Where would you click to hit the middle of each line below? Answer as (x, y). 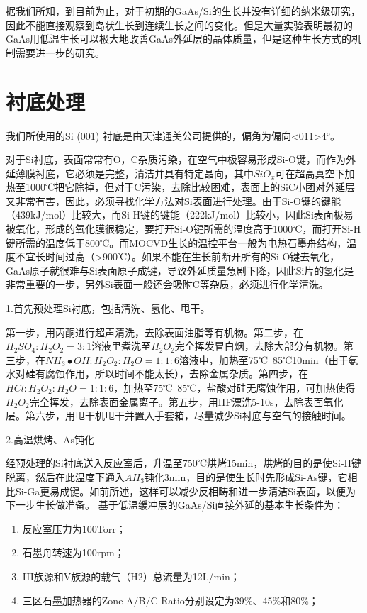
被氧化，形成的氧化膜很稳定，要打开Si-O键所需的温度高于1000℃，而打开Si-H (183, 229)
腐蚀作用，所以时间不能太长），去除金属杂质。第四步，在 (176, 374)
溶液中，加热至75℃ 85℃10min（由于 (264, 359)
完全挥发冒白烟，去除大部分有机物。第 (264, 346)
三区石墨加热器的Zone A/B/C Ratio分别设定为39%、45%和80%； (170, 600)
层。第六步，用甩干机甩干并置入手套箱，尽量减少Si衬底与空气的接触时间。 (179, 415)
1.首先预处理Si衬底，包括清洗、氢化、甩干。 (108, 308)
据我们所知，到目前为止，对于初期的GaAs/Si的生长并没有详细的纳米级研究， (183, 11)
